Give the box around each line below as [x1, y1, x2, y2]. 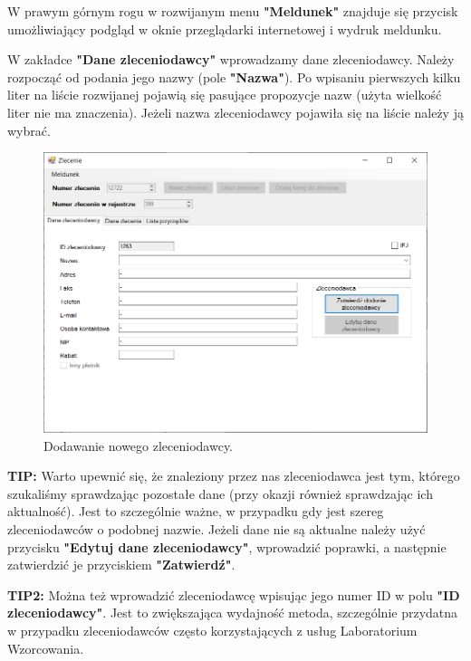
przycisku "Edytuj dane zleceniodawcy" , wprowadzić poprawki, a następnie [7, 537, 447, 556]
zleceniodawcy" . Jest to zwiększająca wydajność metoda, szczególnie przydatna [7, 603, 458, 622]
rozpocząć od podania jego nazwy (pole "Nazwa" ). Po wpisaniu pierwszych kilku [7, 67, 461, 86]
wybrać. [7, 120, 51, 139]
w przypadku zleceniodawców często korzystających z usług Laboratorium [7, 620, 418, 639]
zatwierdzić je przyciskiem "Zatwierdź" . [7, 555, 235, 574]
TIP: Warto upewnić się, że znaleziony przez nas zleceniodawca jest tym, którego [7, 466, 460, 485]
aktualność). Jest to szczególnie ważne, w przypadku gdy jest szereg [7, 502, 384, 521]
